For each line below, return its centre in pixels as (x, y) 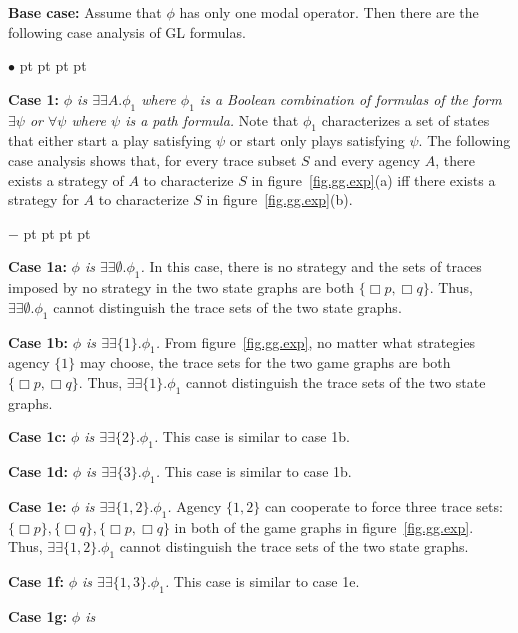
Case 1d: (38, 471)
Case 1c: (37, 436)
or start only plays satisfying (317, 140)
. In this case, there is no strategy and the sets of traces (311, 266)
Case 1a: (37, 266)
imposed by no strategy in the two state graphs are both (181, 287)
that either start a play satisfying (110, 140)
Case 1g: (38, 615)
